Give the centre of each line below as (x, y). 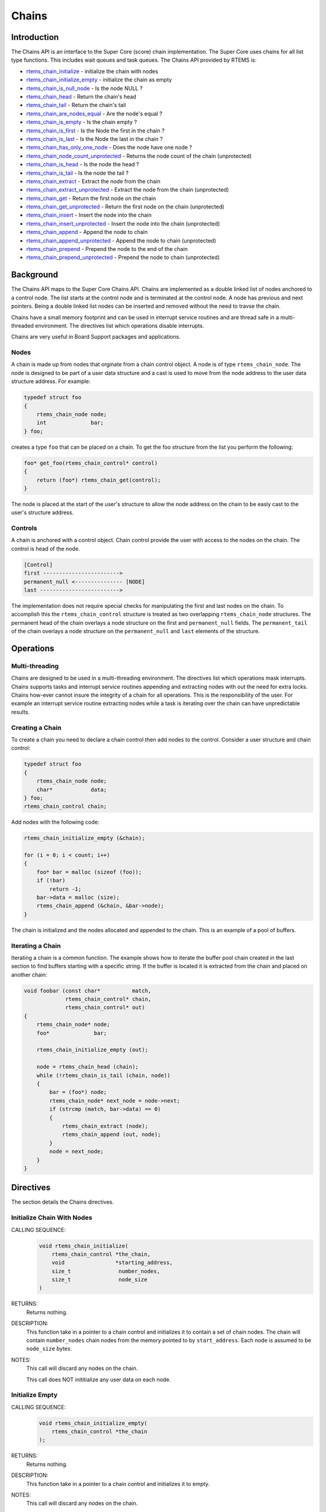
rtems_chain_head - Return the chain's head (81, 97)
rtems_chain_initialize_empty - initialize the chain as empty (99, 80)
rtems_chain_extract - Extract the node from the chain (94, 181)
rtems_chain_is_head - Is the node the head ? (83, 165)
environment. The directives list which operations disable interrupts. (120, 325)
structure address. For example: (51, 382)
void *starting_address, (112, 1263)
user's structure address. (43, 513)
